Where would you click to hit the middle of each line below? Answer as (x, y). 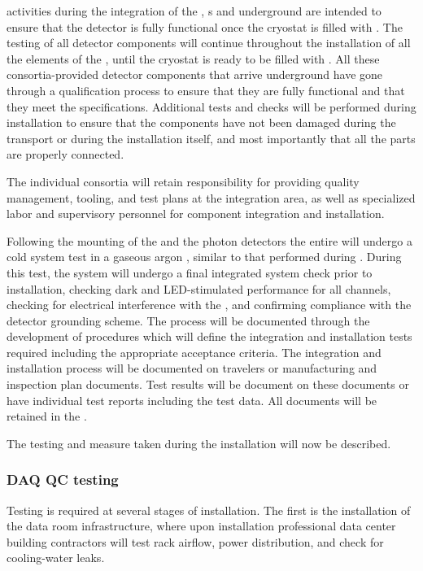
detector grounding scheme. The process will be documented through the (188, 320)
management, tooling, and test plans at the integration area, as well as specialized (211, 197)
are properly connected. (65, 154)
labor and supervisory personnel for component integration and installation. (196, 214)
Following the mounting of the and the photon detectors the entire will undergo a (209, 240)
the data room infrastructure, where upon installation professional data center (201, 526)
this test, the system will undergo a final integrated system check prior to (190, 272)
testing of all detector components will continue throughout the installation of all (209, 43)
